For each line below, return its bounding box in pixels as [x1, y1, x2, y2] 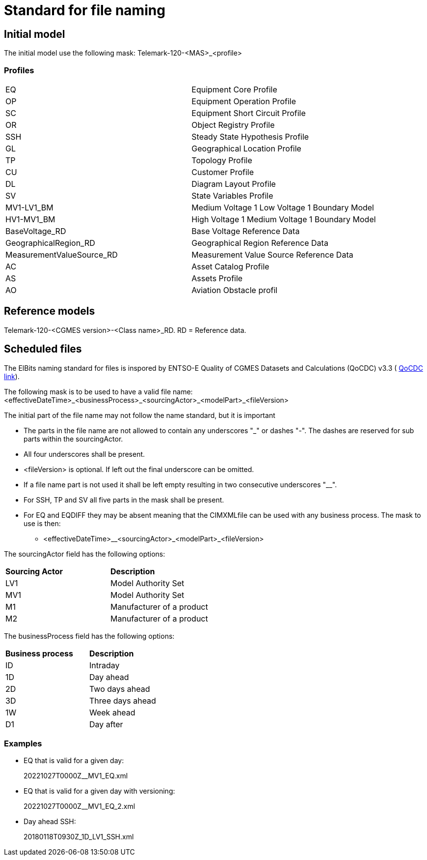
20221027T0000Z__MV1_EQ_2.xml [24, 802, 135, 811]
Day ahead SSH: [24, 817, 76, 826]
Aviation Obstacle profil [191, 285, 278, 295]
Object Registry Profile [191, 119, 275, 130]
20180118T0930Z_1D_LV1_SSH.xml [24, 832, 134, 841]
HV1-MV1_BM [5, 214, 55, 224]
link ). [4, 372, 20, 381]
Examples [4, 738, 42, 748]
